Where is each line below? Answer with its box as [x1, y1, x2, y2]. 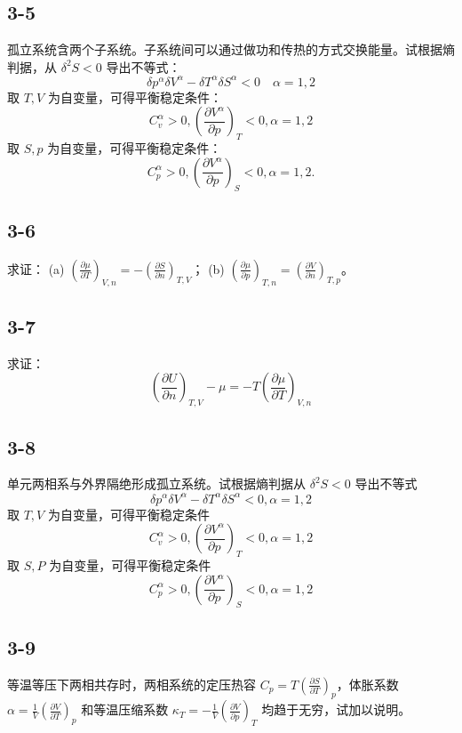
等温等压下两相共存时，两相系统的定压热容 [7, 674, 256, 693]
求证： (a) [7, 259, 65, 278]
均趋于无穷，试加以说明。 [261, 700, 411, 719]
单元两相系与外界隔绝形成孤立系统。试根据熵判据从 [7, 474, 306, 493]
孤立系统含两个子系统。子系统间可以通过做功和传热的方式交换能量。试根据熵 [7, 40, 455, 59]
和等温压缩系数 [81, 700, 169, 719]
